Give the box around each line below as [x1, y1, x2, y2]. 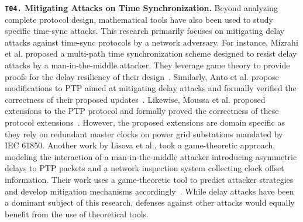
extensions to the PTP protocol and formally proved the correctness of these [5, 105, 279, 117]
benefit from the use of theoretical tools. [5, 207, 149, 220]
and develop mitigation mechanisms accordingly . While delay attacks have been [5, 185, 294, 197]
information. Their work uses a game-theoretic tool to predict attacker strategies [5, 173, 294, 185]
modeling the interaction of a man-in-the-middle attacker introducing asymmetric [5, 150, 297, 162]
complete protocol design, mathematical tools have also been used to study [5, 13, 273, 25]
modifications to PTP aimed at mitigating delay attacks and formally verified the [5, 82, 297, 94]
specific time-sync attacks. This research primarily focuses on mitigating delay [5, 25, 285, 37]
